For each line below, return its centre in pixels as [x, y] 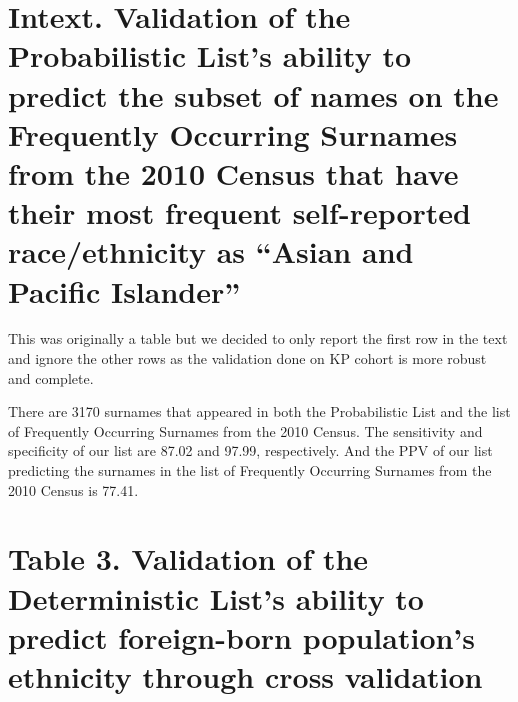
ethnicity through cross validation [245, 675]
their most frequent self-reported [240, 212]
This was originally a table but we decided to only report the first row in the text [258, 338]
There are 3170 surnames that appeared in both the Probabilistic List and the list [259, 411]
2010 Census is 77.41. [73, 489]
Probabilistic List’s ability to [210, 55]
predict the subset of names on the [253, 94]
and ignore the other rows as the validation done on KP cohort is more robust [247, 358]
